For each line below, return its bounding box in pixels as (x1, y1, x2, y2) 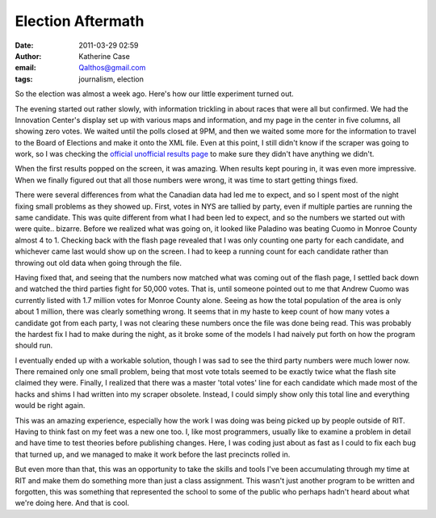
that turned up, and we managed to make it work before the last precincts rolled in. (15, 449, 291, 459)
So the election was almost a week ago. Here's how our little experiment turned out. (15, 89, 294, 99)
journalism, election (78, 74, 145, 84)
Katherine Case (78, 51, 131, 61)
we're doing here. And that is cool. (15, 498, 129, 508)
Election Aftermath (15, 12, 145, 30)
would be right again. (15, 401, 86, 411)
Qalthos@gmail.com (78, 63, 146, 73)
